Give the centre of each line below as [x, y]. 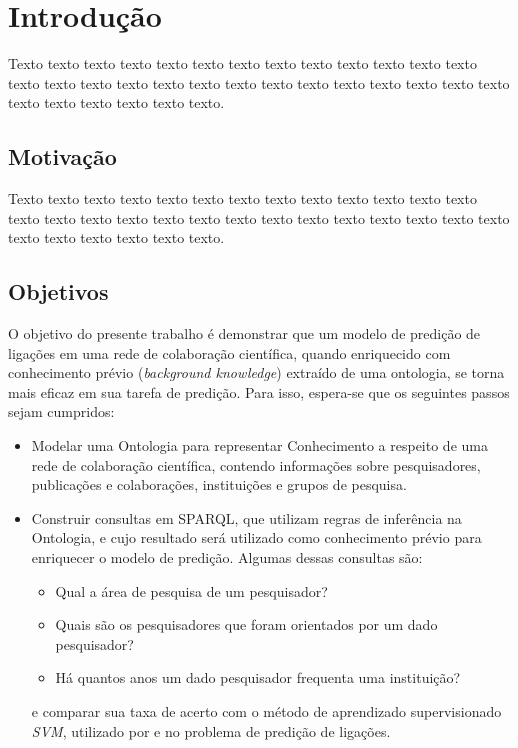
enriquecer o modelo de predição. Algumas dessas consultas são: [227, 557]
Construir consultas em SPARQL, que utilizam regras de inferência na [246, 517]
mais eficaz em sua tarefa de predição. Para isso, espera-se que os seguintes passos [259, 391]
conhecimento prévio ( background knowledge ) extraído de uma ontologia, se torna [256, 372]
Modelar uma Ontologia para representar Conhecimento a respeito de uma [259, 445]
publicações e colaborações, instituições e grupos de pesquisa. [219, 484]
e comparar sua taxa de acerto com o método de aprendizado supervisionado [266, 711]
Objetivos [58, 291]
